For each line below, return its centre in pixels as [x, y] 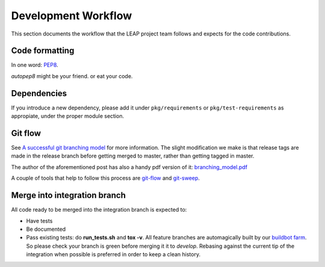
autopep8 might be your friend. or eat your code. [72, 76]
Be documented [46, 229]
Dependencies [39, 93]
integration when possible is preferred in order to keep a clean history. [113, 254]
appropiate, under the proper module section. [68, 116]
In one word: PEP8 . [35, 65]
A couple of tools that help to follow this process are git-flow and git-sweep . [105, 178]
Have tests [39, 221]
